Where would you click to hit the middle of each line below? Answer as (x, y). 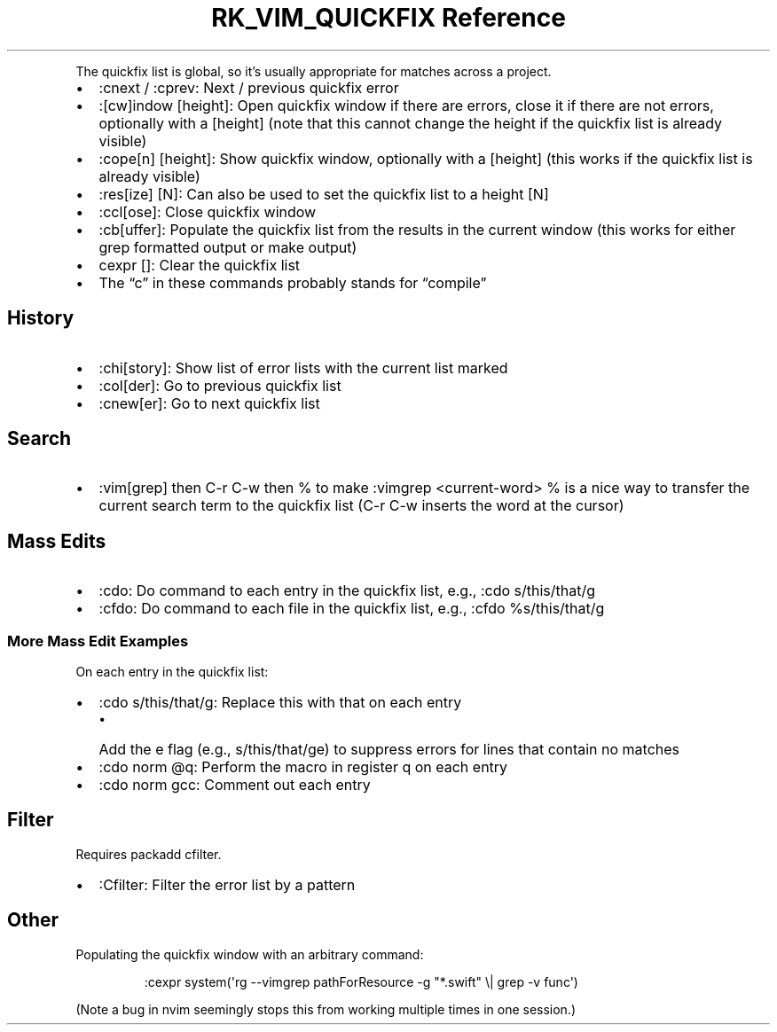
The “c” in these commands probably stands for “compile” (293, 282)
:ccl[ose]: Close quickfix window (208, 211)
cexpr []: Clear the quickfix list (200, 265)
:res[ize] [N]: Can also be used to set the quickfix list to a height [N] (324, 194)
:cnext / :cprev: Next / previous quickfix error (249, 87)
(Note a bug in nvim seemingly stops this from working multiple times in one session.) (326, 1009)
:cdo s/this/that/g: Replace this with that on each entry (280, 703)
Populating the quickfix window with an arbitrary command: (250, 954)
